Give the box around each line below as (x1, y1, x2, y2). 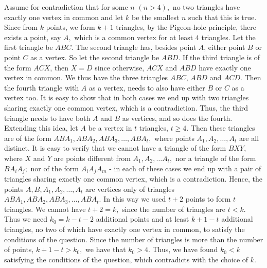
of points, (4, 244, 34, 255)
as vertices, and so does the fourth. (122, 112, 233, 123)
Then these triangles (190, 122, 255, 133)
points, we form (46, 22, 95, 32)
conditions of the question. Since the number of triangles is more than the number (4, 234, 263, 244)
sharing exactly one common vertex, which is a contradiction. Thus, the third (4, 102, 248, 113)
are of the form (4, 132, 51, 143)
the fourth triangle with (4, 82, 79, 93)
